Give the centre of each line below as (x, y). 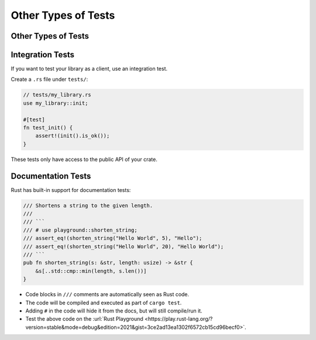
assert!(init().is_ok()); (73, 136)
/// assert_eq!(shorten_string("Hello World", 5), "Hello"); (113, 238)
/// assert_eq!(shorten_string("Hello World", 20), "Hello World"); (123, 246)
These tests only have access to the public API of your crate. (84, 159)
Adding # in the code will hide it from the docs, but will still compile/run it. (114, 311)
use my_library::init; (56, 103)
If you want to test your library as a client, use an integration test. (89, 69)
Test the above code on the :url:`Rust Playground (84, 319)
